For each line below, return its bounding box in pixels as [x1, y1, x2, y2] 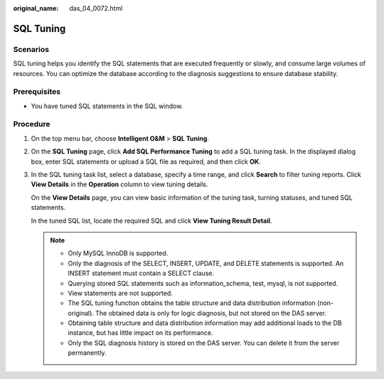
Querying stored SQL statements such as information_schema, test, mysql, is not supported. [68, 279, 338, 287]
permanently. [68, 348, 107, 357]
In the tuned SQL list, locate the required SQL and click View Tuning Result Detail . [31, 216, 272, 225]
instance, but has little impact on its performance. [68, 329, 213, 337]
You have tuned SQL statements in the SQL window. [31, 102, 183, 110]
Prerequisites [13, 87, 60, 97]
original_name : [13, 4, 59, 12]
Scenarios [13, 44, 50, 54]
